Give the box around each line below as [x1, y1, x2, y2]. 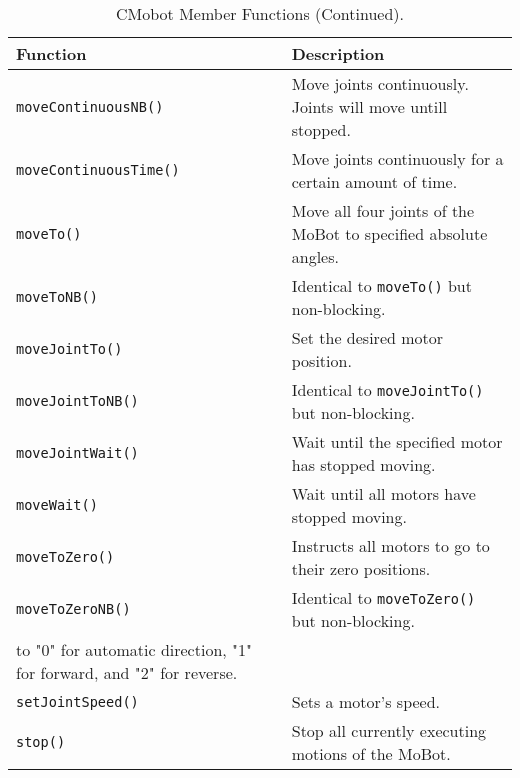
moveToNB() [16, 289, 98, 305]
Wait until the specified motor [291, 430, 503, 453]
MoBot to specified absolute [291, 222, 488, 245]
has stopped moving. [291, 453, 436, 476]
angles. [291, 245, 339, 268]
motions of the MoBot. [291, 742, 451, 765]
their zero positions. [291, 557, 431, 580]
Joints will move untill [291, 95, 448, 118]
